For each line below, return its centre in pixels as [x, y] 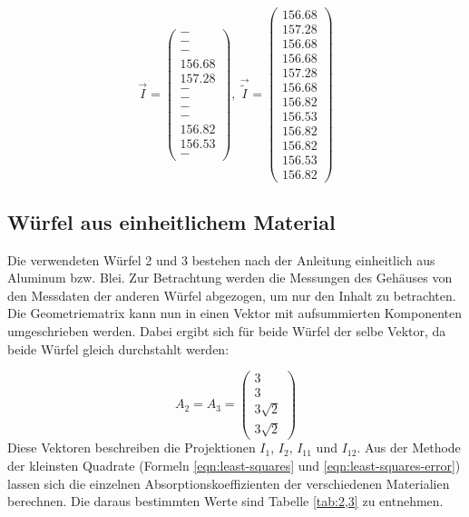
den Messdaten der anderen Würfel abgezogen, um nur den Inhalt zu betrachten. [232, 295]
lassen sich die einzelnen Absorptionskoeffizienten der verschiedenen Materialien [229, 483]
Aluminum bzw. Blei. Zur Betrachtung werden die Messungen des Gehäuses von [230, 278]
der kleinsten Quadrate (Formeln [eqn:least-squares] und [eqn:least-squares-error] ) [234, 466]
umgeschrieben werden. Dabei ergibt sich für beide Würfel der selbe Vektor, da [227, 331]
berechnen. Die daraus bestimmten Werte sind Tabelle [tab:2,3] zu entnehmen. [225, 501]
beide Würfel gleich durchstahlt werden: [118, 348]
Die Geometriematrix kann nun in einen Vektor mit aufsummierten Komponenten [235, 313]
